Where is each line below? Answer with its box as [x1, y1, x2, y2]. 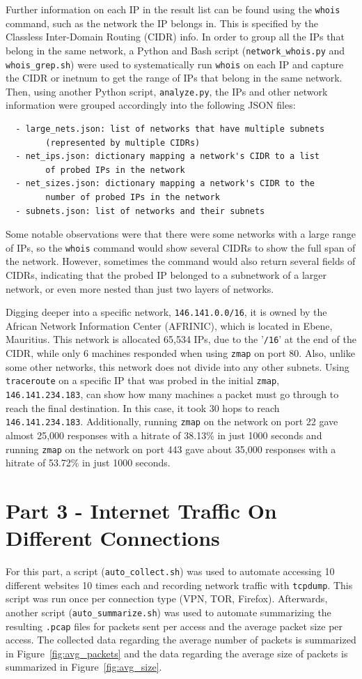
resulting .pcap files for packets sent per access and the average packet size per [6, 618, 343, 633]
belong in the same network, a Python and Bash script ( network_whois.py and [6, 43, 345, 57]
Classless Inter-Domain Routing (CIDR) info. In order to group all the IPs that [6, 29, 345, 44]
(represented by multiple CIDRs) [45, 137, 200, 148]
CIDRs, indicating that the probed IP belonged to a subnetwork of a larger [6, 268, 326, 282]
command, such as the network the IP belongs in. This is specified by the [6, 15, 319, 30]
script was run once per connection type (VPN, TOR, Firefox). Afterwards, [6, 591, 328, 606]
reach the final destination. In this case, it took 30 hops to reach [6, 400, 280, 415]
